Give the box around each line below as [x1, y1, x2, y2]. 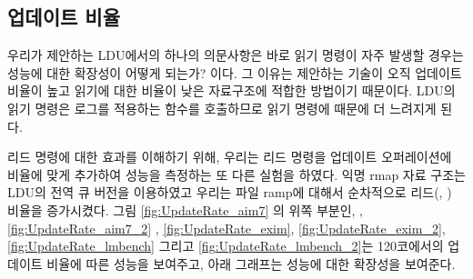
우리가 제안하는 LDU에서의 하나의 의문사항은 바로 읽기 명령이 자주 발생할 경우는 [7, 45, 464, 65]
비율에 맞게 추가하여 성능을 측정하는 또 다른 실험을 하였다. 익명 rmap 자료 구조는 [7, 164, 466, 184]
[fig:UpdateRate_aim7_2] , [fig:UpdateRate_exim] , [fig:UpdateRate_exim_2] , [7, 218, 446, 237]
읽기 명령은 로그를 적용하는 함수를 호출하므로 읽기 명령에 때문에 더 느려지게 [7, 98, 437, 117]
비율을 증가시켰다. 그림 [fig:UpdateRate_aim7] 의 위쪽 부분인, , [7, 200, 364, 219]
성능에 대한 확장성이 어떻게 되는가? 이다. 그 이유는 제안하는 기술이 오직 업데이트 [7, 63, 462, 82]
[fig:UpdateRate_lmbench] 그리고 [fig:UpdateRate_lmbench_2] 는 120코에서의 [7, 236, 444, 255]
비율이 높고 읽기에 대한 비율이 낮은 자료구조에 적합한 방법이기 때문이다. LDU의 [7, 81, 456, 100]
